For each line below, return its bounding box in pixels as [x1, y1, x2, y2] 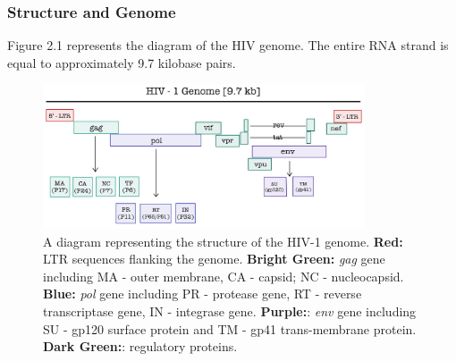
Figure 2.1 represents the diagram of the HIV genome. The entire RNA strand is [7, 36, 449, 55]
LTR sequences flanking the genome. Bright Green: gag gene [43, 249, 385, 268]
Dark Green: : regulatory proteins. [43, 337, 238, 356]
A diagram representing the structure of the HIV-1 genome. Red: [43, 231, 403, 250]
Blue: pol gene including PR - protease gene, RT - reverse [43, 284, 362, 303]
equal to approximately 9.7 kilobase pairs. [7, 53, 236, 71]
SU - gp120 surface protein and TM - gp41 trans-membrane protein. [43, 319, 417, 338]
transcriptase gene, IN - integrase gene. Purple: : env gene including [43, 301, 417, 320]
